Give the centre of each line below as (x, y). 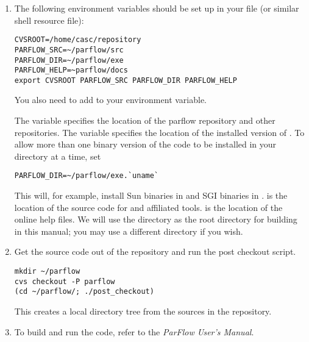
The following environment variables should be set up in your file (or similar (157, 8)
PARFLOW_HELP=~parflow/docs (71, 70)
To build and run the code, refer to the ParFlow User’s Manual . (134, 331)
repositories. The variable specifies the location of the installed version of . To (159, 132)
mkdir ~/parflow (47, 272)
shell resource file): (49, 20)
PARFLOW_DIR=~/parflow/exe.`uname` (87, 176)
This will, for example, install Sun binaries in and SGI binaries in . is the (151, 195)
